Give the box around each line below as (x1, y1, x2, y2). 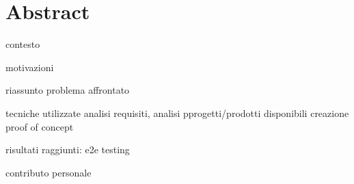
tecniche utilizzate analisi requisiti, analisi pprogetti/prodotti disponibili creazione (5, 105, 349, 120)
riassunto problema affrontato (5, 83, 130, 97)
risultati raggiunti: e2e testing (5, 142, 130, 157)
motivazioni (5, 60, 54, 74)
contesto (5, 37, 40, 51)
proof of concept (5, 119, 74, 133)
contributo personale (5, 165, 92, 179)
